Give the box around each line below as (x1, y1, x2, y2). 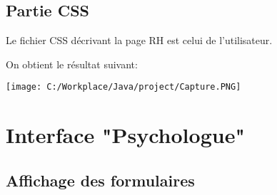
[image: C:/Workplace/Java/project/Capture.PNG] (6, 82, 241, 93)
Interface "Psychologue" (6, 120, 245, 149)
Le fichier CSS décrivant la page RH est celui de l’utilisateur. (6, 33, 273, 48)
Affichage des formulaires (6, 169, 195, 191)
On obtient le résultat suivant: (6, 56, 138, 71)
